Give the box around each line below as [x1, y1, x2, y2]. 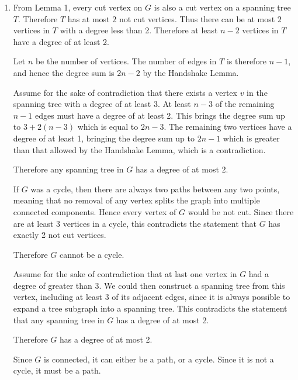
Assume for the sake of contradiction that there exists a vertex [13, 86, 237, 98]
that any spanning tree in [13, 313, 105, 326]
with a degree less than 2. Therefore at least [60, 24, 218, 36]
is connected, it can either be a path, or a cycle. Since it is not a [44, 353, 274, 365]
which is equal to [77, 120, 138, 133]
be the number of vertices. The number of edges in [35, 55, 217, 67]
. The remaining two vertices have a [164, 120, 292, 133]
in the [247, 86, 268, 98]
